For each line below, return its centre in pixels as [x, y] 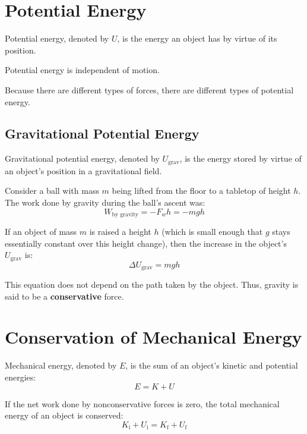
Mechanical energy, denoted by [61, 365]
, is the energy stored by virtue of [240, 158]
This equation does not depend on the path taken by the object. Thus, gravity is [152, 284]
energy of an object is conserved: [64, 415]
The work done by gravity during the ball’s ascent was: [105, 202]
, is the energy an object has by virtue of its [197, 38]
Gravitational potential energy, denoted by [82, 158]
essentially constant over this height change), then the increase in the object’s [146, 243]
